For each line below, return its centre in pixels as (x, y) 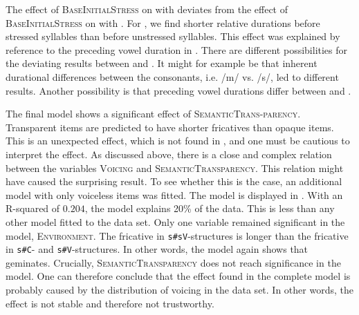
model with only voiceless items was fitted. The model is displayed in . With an (174, 194)
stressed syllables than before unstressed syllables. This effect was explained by (173, 36)
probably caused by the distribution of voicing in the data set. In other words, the (179, 289)
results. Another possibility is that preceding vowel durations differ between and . (178, 90)
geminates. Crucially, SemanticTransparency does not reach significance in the (173, 262)
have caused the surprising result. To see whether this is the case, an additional (174, 181)
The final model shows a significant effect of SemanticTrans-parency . (153, 114)
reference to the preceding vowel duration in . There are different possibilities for (177, 49)
